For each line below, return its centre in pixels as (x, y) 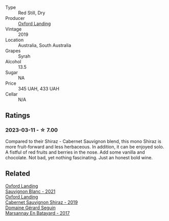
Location (15, 40)
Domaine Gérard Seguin (31, 207)
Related (18, 174)
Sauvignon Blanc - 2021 (30, 191)
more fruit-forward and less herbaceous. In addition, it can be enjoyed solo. (85, 146)
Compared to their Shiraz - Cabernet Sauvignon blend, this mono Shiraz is (83, 141)
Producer (15, 18)
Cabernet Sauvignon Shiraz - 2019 (42, 202)
